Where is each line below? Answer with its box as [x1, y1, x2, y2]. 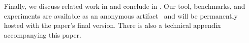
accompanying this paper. [4, 29, 81, 40]
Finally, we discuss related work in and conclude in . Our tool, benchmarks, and [4, 1, 245, 11]
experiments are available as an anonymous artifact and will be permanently [4, 10, 238, 21]
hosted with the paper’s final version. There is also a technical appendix [4, 20, 221, 30]
